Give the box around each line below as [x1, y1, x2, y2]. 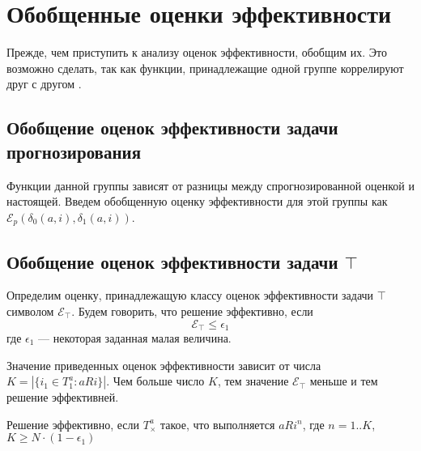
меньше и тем [309, 372, 378, 389]
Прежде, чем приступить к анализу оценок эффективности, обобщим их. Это [6, 44, 388, 61]
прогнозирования [6, 138, 142, 164]
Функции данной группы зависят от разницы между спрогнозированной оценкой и [6, 177, 415, 194]
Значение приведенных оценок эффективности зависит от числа [6, 356, 321, 373]
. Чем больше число [106, 372, 205, 389]
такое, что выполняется [159, 415, 275, 432]
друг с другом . [6, 75, 82, 92]
